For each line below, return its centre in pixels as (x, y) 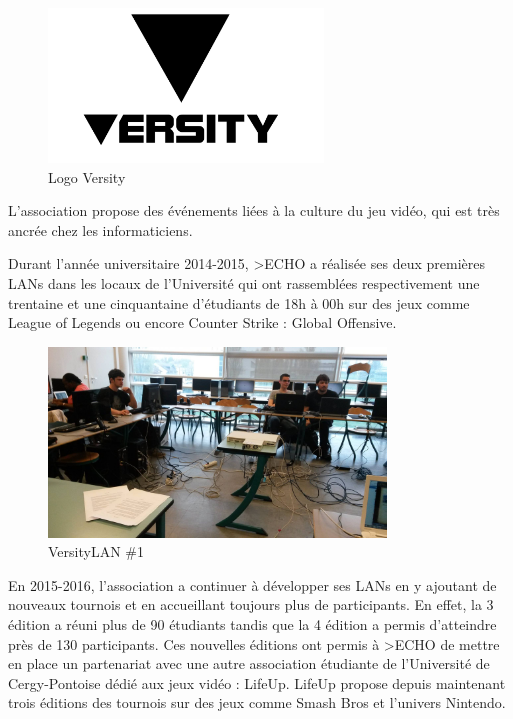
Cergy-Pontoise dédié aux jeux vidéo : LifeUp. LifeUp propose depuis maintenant (257, 682)
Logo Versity (87, 176)
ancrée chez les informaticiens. (100, 229)
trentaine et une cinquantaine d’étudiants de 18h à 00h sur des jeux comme (239, 302)
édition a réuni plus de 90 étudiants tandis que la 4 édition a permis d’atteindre (252, 623)
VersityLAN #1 (96, 551)
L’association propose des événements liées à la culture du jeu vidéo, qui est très (254, 210)
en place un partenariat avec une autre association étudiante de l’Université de (249, 663)
